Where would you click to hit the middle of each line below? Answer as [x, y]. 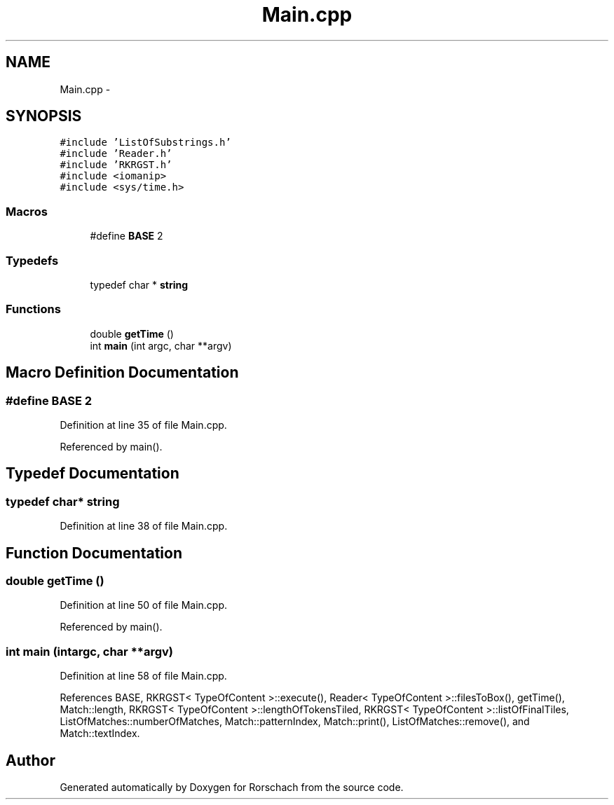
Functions [33, 309]
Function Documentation [94, 553]
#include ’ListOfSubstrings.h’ [145, 143]
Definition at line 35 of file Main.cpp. [143, 425]
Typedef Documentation [93, 474]
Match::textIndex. [100, 734]
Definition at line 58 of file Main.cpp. [143, 676]
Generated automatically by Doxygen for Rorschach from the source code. [232, 787]
